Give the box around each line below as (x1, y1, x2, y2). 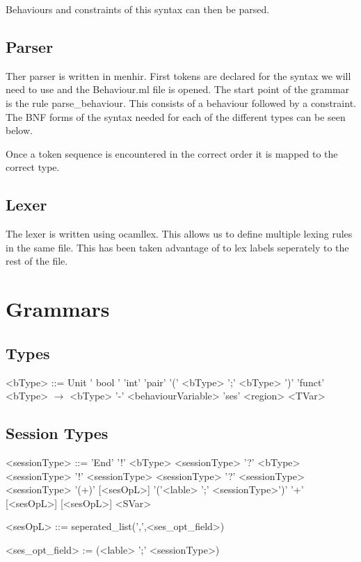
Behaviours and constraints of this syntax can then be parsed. (6, 2, 270, 16)
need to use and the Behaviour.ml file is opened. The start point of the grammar (6, 82, 350, 97)
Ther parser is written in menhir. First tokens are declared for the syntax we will (6, 68, 351, 83)
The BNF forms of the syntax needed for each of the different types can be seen (6, 109, 346, 124)
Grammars (6, 295, 110, 323)
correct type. (6, 160, 60, 174)
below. (6, 123, 33, 138)
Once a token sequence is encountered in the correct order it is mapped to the (6, 146, 338, 160)
